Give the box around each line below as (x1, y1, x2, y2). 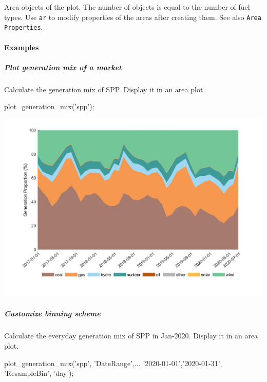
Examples (4, 42, 39, 52)
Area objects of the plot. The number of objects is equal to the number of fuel (4, 2, 250, 12)
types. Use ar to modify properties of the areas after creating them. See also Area (4, 11, 261, 22)
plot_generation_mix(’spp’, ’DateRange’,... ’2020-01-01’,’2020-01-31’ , (4, 357, 222, 368)
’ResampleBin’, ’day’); (4, 368, 74, 378)
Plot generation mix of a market (4, 62, 122, 72)
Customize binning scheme (4, 308, 101, 319)
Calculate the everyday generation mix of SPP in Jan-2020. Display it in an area (4, 330, 258, 341)
